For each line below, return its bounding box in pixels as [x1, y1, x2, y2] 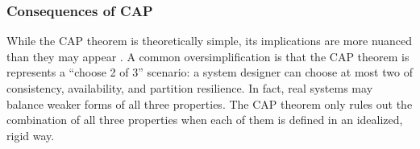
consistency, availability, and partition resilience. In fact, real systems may [6, 80, 373, 96]
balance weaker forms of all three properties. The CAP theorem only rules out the [6, 95, 413, 112]
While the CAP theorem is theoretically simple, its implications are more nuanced [6, 32, 413, 49]
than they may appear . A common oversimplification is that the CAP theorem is [6, 48, 410, 64]
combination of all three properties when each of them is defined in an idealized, [6, 111, 403, 128]
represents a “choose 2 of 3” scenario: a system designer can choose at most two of [6, 64, 413, 81]
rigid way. [6, 126, 55, 143]
